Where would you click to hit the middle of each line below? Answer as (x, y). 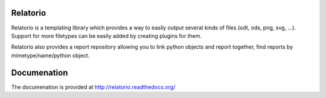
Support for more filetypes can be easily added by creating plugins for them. (107, 35)
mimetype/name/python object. (50, 55)
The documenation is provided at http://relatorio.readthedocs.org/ (93, 87)
